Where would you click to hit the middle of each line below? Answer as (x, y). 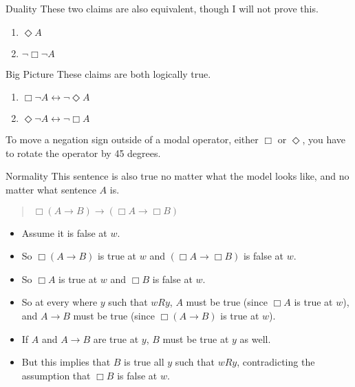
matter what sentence (51, 189)
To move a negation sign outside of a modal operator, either (132, 139)
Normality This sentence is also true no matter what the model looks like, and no (177, 176)
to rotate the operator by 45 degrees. (83, 153)
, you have (324, 139)
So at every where (60, 302)
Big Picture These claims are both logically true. (108, 73)
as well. (255, 338)
